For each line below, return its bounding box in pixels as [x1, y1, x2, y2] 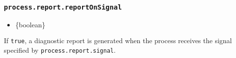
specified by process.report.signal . [4, 45, 116, 55]
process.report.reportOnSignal [4, 3, 122, 11]
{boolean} [15, 19, 46, 29]
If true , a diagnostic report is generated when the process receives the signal [4, 35, 232, 46]
